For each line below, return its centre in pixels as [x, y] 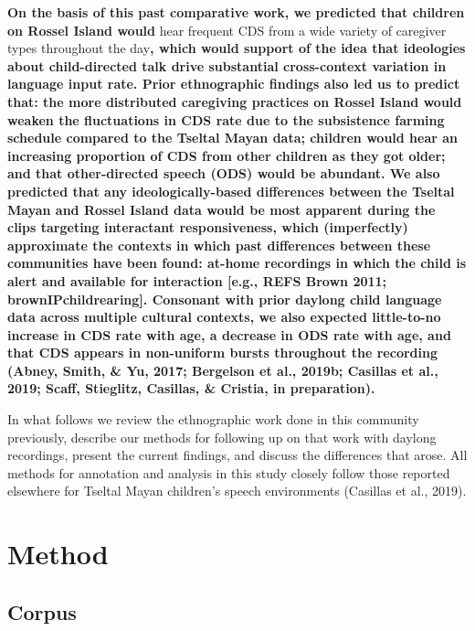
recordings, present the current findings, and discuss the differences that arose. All [237, 455]
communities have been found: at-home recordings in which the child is [237, 263]
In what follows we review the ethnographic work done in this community [213, 419]
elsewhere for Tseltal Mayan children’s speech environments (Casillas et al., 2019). [237, 491]
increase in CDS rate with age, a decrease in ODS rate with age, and [229, 334]
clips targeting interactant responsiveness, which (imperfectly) [208, 227]
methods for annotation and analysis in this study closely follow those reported [229, 472]
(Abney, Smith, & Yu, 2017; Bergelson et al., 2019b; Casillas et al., [223, 370]
